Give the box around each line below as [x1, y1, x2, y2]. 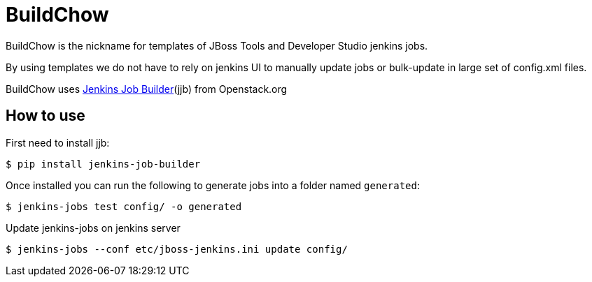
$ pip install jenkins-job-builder [6, 158, 201, 170]
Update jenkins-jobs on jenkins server [6, 221, 181, 234]
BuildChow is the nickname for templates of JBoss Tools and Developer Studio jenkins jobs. [6, 39, 428, 52]
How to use [6, 107, 85, 125]
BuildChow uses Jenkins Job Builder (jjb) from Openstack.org [6, 82, 288, 95]
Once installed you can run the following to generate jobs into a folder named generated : [6, 179, 420, 191]
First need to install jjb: [6, 136, 110, 149]
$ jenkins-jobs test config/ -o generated [6, 200, 242, 212]
